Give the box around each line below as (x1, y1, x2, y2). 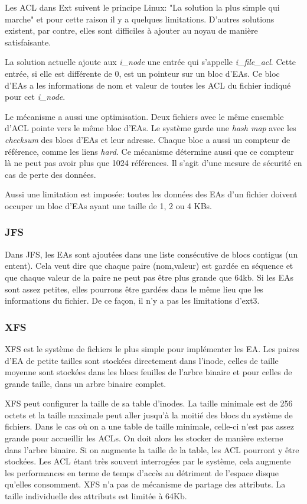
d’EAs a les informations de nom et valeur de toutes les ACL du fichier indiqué (5, 79, 291, 91)
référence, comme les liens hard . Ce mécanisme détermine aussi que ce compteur (5, 145, 294, 157)
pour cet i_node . (5, 90, 66, 103)
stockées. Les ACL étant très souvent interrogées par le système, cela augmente (5, 455, 291, 467)
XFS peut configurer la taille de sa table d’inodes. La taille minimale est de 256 (5, 397, 293, 409)
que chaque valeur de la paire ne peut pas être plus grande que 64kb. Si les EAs (5, 271, 294, 283)
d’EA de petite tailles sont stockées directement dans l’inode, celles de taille (5, 354, 279, 366)
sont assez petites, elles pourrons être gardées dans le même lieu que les (5, 282, 263, 295)
